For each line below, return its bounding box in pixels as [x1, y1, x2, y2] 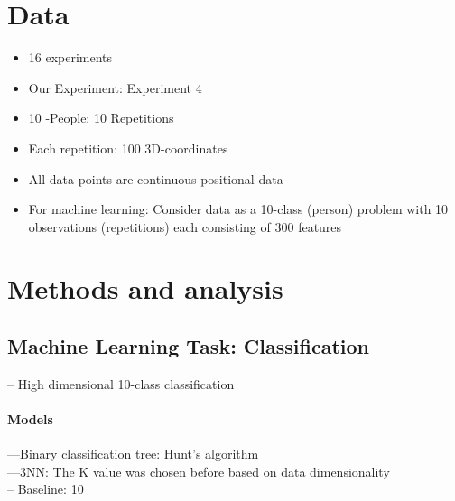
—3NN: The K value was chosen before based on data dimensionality [7, 461, 390, 480]
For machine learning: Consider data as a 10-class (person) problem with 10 [28, 199, 449, 218]
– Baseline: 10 [7, 479, 84, 498]
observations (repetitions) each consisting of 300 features [28, 217, 342, 236]
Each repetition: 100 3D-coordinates [28, 138, 228, 157]
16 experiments [28, 48, 113, 67]
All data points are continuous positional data [28, 169, 283, 188]
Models [7, 410, 53, 429]
